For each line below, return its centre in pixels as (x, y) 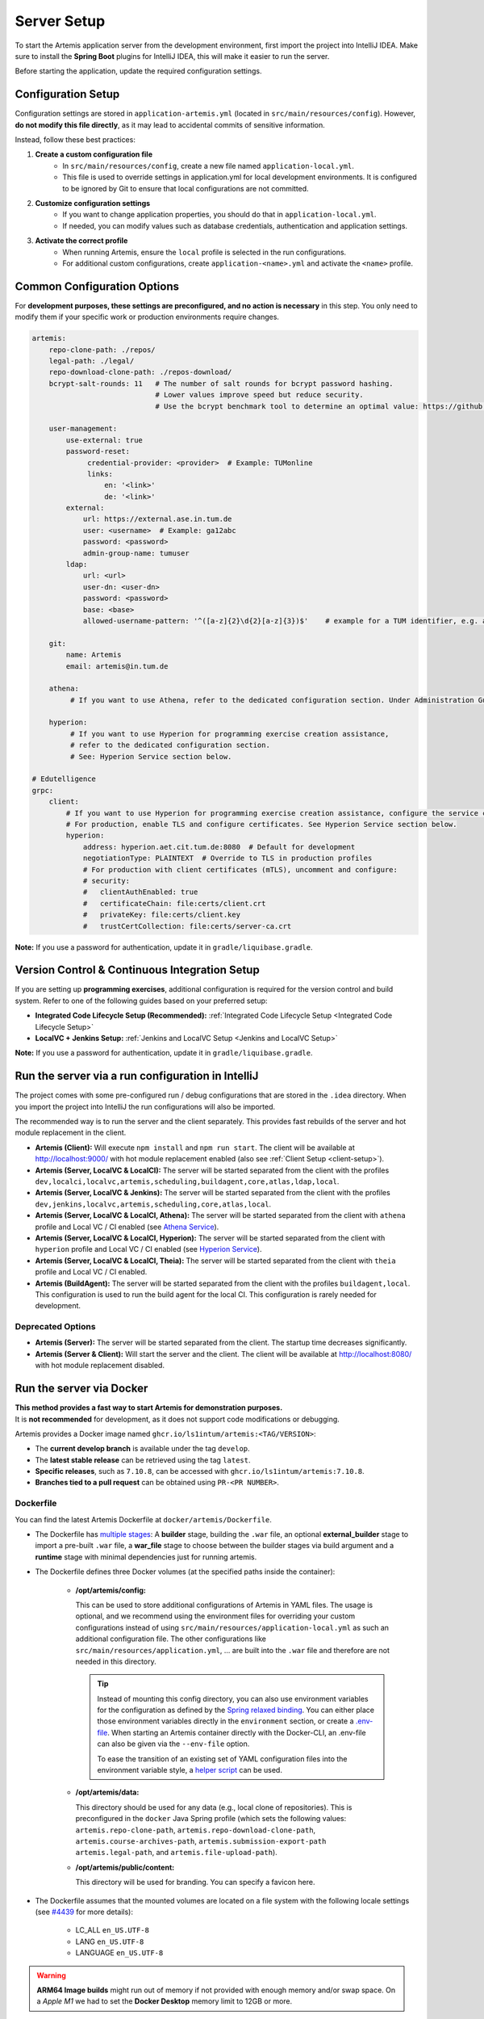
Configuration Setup (67, 94)
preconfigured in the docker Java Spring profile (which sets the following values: (211, 1819)
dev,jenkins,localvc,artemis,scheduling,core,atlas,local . (153, 1204)
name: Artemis (94, 655)
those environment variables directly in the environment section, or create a (225, 1721)
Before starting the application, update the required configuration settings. (138, 71)
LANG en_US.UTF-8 (110, 1941)
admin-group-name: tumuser (136, 553)
